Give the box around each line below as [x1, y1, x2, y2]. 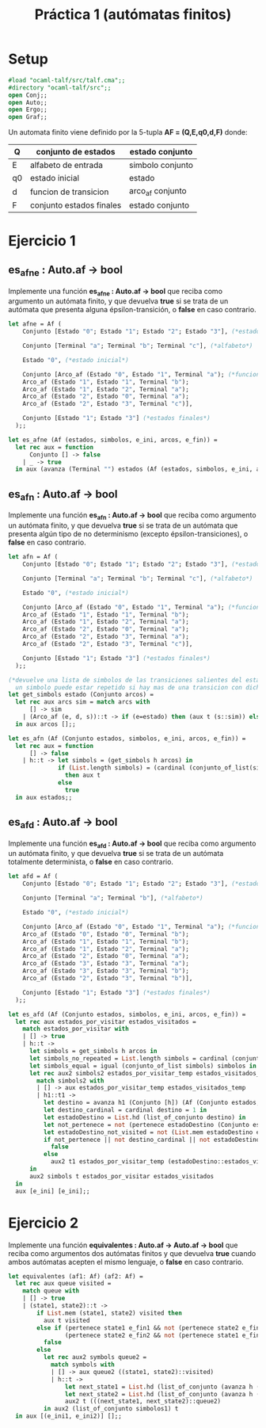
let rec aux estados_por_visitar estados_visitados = [15, 1018, 196, 1025]
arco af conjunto [129, 185, 188, 198]
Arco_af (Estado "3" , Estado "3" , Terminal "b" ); [22, 967, 190, 976]
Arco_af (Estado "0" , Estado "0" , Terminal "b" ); [22, 930, 190, 938]
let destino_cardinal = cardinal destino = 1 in [43, 1106, 207, 1114]
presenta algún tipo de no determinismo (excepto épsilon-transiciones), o [8, 529, 249, 539]
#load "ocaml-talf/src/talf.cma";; [8, 76, 126, 84]
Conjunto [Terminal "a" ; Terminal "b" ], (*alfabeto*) [22, 894, 203, 903]
